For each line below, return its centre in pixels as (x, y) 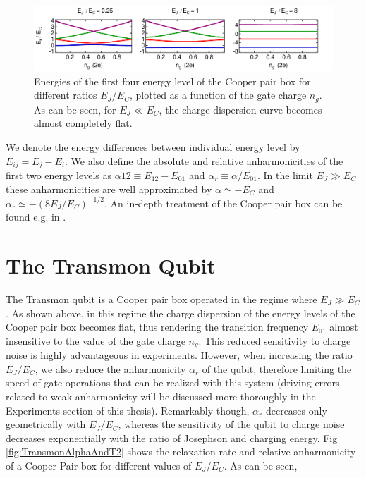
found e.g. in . (36, 217)
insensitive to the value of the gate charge (96, 340)
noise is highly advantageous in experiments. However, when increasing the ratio (179, 355)
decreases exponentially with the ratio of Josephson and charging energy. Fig (172, 437)
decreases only (296, 410)
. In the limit (285, 175)
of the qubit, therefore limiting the (277, 368)
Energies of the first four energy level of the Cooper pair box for (172, 81)
